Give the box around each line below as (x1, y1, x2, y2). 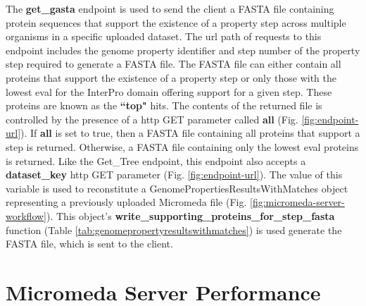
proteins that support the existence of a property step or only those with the (6, 70, 336, 85)
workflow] (6, 208, 46, 223)
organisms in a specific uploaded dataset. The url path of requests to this (6, 29, 322, 44)
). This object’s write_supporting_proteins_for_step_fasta (46, 208, 335, 223)
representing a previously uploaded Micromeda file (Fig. (6, 195, 247, 209)
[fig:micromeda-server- (250, 195, 345, 209)
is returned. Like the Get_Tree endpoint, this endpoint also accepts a (6, 153, 306, 168)
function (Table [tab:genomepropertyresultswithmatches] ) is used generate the (6, 222, 342, 237)
